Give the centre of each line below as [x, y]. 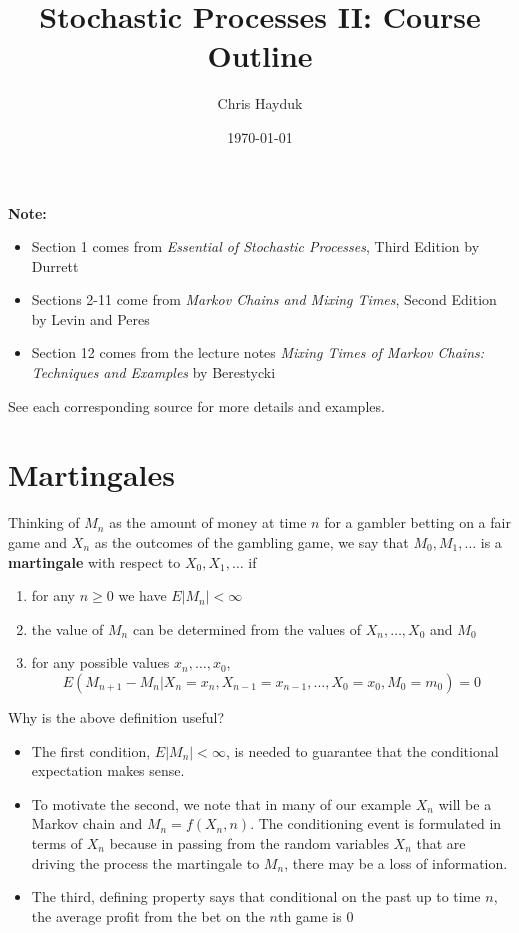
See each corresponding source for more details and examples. [196, 405]
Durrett [55, 265]
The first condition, [91, 750]
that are [441, 842]
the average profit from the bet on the [148, 915]
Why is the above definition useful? [116, 716]
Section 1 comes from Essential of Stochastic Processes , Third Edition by [255, 246]
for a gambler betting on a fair [417, 522]
